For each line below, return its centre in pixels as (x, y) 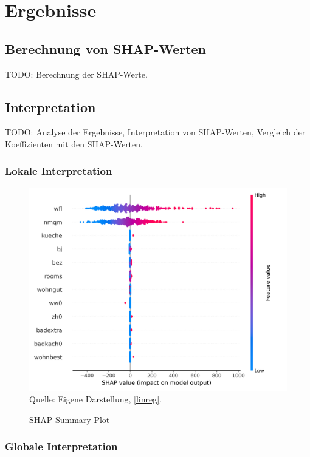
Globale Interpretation (61, 446)
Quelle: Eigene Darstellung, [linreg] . (95, 399)
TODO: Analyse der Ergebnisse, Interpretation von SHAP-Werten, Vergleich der (155, 132)
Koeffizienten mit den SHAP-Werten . (74, 144)
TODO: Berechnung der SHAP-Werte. (76, 74)
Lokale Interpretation (59, 171)
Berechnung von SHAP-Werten (106, 48)
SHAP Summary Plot (70, 419)
